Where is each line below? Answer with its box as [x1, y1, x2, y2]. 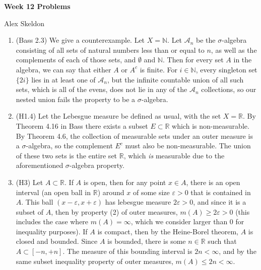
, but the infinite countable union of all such [107, 74, 244, 84]
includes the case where [16, 216, 89, 227]
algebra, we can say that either [16, 64, 111, 74]
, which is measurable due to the [123, 150, 225, 160]
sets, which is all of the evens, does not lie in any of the [16, 84, 187, 95]
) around [97, 187, 124, 197]
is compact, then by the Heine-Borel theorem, [97, 226, 238, 236]
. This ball [21, 197, 53, 207]
